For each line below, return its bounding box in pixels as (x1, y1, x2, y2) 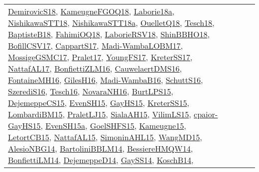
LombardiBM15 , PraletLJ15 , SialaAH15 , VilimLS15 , (8, 108, 191, 120)
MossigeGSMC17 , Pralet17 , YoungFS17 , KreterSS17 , (8, 51, 193, 63)
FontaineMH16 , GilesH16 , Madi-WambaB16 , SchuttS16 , (8, 74, 203, 86)
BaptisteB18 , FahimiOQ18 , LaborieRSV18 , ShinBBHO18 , (8, 28, 210, 40)
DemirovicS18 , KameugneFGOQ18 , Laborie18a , (8, 5, 175, 17)
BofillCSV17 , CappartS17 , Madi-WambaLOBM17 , (8, 40, 183, 51)
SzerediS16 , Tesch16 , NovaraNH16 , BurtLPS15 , (8, 86, 173, 97)
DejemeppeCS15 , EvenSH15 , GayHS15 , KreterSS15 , (8, 97, 189, 108)
